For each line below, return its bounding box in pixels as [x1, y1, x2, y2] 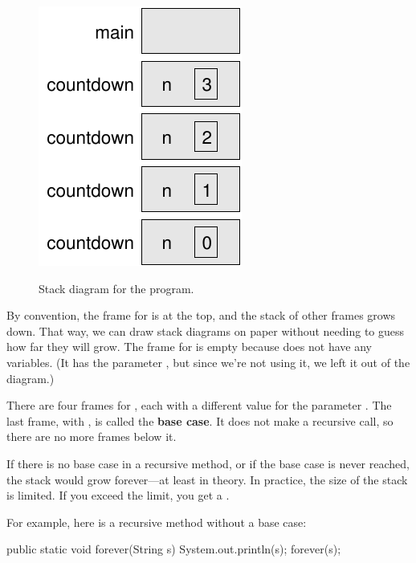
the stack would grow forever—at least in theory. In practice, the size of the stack [6, 471, 408, 488]
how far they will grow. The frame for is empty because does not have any [6, 338, 372, 355]
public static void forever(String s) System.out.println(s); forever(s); [6, 541, 341, 557]
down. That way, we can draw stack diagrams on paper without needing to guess [6, 322, 405, 339]
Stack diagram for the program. [39, 279, 194, 296]
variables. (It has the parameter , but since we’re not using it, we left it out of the [6, 353, 410, 370]
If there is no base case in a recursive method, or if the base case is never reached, [6, 455, 410, 471]
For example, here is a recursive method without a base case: [6, 513, 307, 530]
